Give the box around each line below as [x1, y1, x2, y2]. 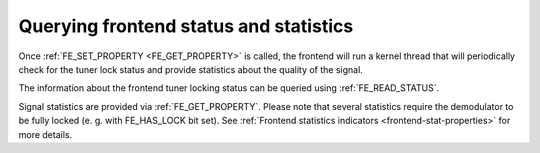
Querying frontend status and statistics [18, 15, 354, 37]
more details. [18, 128, 73, 140]
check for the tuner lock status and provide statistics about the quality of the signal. [18, 63, 364, 75]
